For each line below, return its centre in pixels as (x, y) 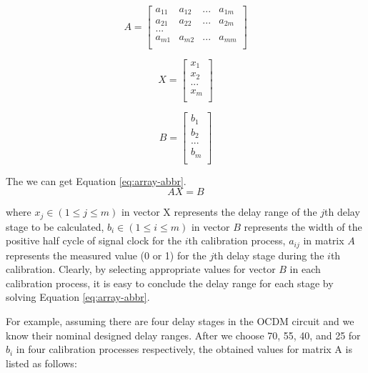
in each (305, 269)
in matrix (324, 240)
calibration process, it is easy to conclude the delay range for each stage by (170, 283)
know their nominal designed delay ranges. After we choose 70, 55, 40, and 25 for (183, 335)
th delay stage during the (269, 255)
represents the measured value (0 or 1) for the (106, 255)
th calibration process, (237, 240)
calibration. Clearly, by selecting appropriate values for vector (141, 269)
